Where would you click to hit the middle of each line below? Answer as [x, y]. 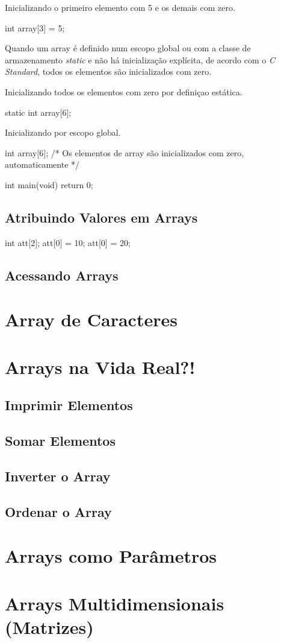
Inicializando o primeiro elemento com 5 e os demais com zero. [120, 7]
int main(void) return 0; [49, 184]
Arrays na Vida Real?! [100, 366]
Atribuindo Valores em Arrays [101, 217]
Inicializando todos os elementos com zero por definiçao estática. [124, 91]
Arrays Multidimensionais [115, 603]
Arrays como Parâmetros [111, 556]
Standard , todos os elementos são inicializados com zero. [108, 71]
